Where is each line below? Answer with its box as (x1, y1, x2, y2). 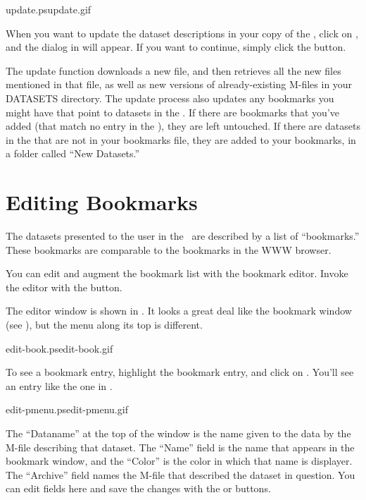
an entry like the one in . (6, 378, 113, 393)
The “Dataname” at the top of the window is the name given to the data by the (6, 426, 351, 440)
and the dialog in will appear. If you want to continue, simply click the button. (6, 39, 346, 54)
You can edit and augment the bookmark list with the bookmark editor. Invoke (6, 266, 348, 281)
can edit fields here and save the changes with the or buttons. (6, 481, 271, 496)
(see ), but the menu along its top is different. (6, 317, 203, 332)
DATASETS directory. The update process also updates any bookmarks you (6, 90, 334, 105)
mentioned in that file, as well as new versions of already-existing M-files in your (6, 77, 353, 92)
